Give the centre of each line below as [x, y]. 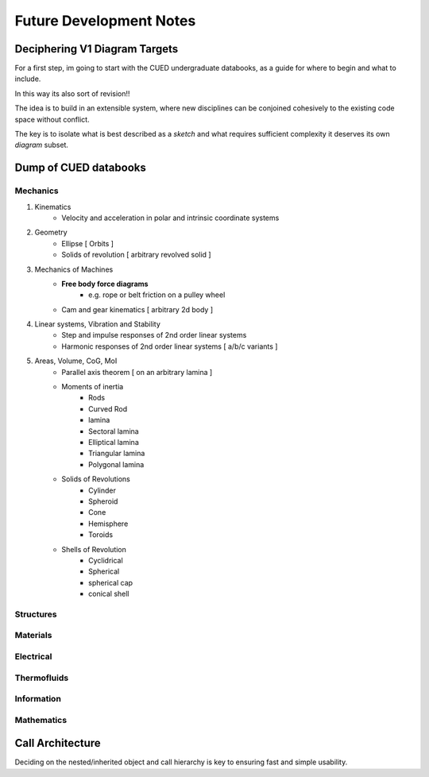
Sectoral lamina [114, 431]
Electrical [33, 656]
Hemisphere [108, 524]
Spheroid [103, 501]
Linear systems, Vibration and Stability [97, 324]
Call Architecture [58, 743]
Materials [33, 636]
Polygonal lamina [116, 464]
